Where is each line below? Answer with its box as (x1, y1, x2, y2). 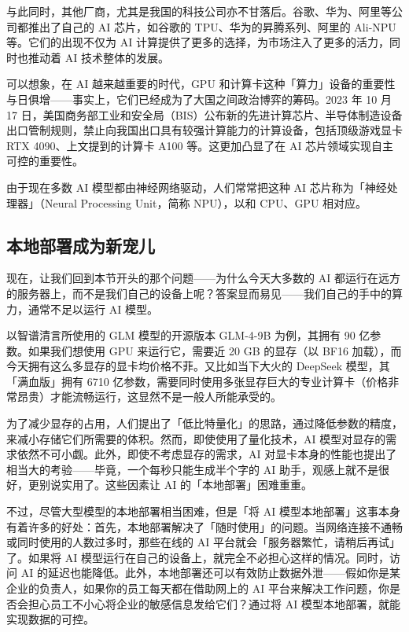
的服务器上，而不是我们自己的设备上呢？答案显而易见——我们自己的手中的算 (6, 285, 403, 301)
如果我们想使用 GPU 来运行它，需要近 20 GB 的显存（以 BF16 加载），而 (28, 342, 402, 358)
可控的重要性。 (6, 152, 83, 169)
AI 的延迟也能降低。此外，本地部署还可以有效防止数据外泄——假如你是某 (20, 564, 400, 581)
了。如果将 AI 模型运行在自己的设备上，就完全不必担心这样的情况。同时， (6, 549, 389, 565)
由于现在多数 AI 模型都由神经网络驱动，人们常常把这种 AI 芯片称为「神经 (6, 178, 387, 195)
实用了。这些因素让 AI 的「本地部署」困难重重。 (61, 476, 312, 493)
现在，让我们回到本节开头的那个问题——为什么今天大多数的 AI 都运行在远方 (6, 270, 400, 286)
